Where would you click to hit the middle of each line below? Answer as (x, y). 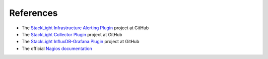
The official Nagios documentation (57, 48)
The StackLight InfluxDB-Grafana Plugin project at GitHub (80, 42)
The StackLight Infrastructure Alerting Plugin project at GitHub (85, 28)
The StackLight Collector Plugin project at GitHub (72, 34)
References (33, 13)
